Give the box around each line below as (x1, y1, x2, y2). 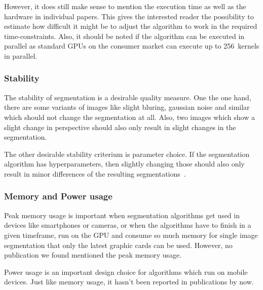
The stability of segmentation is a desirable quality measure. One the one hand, (4, 92, 251, 102)
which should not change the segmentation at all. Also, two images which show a (4, 111, 255, 122)
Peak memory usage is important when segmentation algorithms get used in (4, 210, 240, 220)
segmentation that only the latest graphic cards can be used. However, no (4, 239, 233, 250)
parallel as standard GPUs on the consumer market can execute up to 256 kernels (4, 40, 259, 51)
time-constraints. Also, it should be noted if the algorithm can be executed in (4, 30, 245, 41)
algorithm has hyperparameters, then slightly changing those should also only (4, 158, 245, 169)
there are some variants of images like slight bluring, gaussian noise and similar (4, 102, 250, 112)
